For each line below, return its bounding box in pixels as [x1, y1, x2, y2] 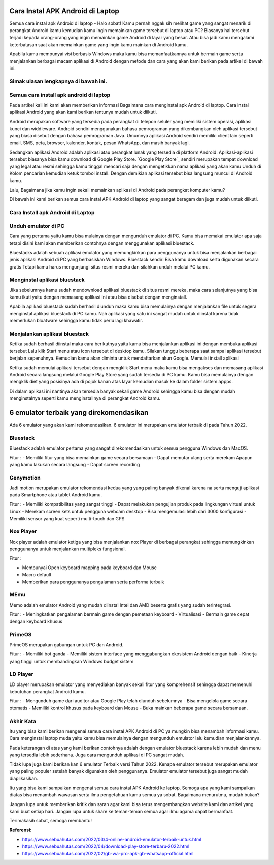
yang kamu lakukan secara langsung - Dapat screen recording [9, 461, 140, 467]
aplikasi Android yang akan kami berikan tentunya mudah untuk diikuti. [9, 109, 157, 115]
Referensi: [9, 827, 32, 833]
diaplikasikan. [9, 775, 38, 782]
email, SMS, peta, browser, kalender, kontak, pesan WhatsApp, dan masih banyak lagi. [9, 140, 190, 146]
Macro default [22, 572, 52, 578]
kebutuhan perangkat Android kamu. [9, 689, 86, 695]
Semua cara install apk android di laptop [9, 92, 111, 99]
